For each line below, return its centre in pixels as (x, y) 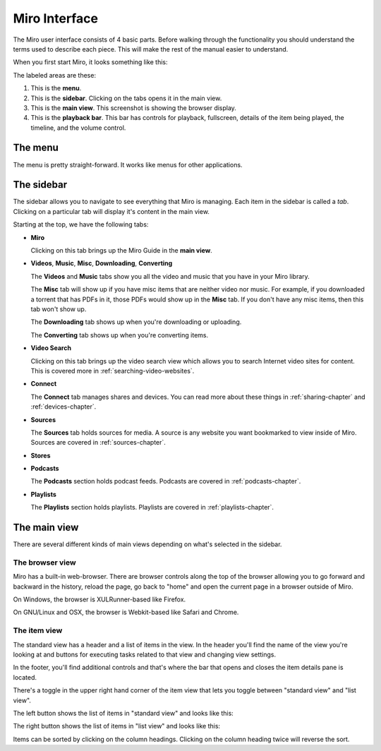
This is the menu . (56, 88)
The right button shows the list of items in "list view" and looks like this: (117, 726)
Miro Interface (56, 18)
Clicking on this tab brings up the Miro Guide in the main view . (122, 251)
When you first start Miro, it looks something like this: (91, 62)
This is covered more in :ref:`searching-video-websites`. (113, 371)
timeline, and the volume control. (78, 128)
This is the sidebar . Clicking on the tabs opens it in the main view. (126, 98)
